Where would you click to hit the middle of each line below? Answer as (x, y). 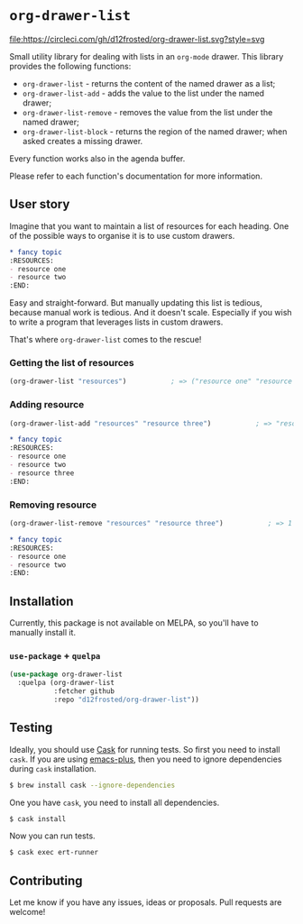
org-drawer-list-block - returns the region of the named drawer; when (155, 131)
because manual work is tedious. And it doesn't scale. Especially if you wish (151, 313)
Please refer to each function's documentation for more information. (136, 176)
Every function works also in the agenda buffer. (97, 158)
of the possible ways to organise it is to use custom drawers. (122, 235)
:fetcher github (84, 691)
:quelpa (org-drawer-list (66, 683)
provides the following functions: (70, 66)
